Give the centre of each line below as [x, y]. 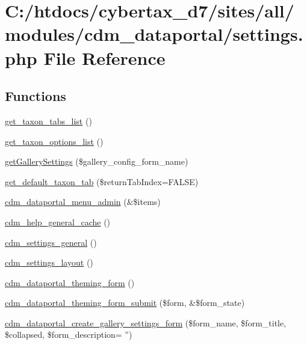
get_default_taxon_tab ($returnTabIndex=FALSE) [102, 181]
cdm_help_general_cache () [58, 221]
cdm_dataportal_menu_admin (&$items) [83, 202]
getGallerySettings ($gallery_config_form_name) [97, 161]
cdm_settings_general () [51, 242]
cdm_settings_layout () [49, 262]
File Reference [104, 57]
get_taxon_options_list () [54, 141]
